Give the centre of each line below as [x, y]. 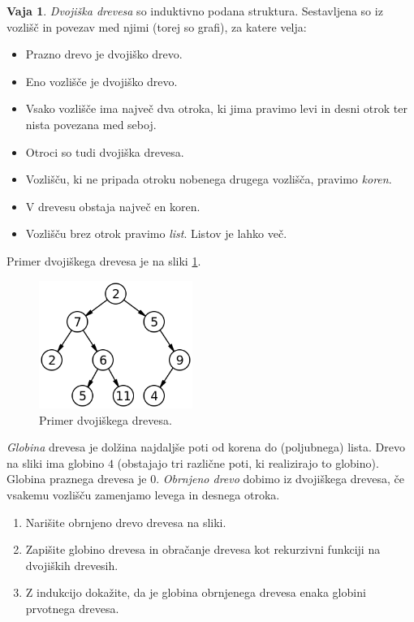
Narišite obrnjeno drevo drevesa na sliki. [126, 522]
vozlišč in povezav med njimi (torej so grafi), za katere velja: [157, 26]
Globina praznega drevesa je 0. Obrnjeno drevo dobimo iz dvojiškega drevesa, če [206, 479]
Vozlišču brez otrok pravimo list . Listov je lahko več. [156, 233]
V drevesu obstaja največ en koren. [113, 206]
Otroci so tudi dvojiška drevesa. [105, 151]
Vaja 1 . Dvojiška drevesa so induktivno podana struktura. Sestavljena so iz [195, 11]
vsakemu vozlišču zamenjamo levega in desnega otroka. [143, 494]
